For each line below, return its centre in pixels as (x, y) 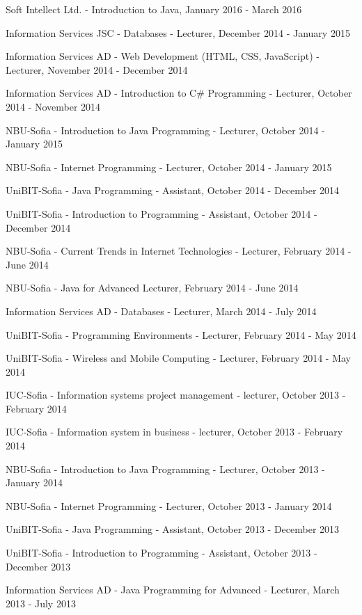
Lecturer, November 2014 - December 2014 (97, 69)
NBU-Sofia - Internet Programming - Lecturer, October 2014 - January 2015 (169, 167)
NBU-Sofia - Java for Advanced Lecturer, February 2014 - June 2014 (152, 288)
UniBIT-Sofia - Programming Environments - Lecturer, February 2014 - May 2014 (181, 334)
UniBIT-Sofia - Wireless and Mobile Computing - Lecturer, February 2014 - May (178, 358)
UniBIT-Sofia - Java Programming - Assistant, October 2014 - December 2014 (173, 190)
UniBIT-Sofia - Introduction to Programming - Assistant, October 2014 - (162, 213)
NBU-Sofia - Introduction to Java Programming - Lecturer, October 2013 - (165, 469)
